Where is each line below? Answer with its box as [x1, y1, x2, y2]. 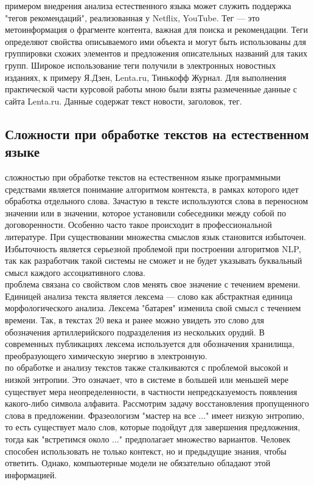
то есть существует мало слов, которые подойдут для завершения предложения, [5, 421, 301, 433]
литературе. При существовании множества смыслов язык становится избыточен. [5, 230, 306, 243]
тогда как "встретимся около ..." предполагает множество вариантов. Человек [5, 433, 291, 445]
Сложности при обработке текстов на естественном [5, 124, 309, 143]
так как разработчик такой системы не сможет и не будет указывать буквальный [5, 254, 302, 267]
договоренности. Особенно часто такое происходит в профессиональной [5, 218, 272, 231]
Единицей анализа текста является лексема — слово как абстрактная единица [5, 289, 293, 302]
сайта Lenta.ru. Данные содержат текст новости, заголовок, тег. [5, 94, 242, 107]
